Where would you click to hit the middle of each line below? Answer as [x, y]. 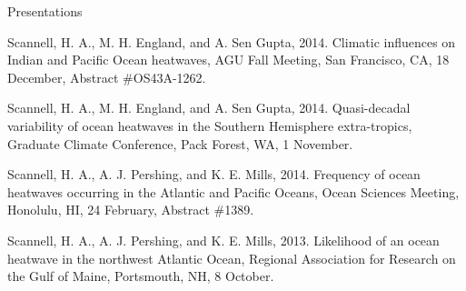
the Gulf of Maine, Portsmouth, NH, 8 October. [141, 276]
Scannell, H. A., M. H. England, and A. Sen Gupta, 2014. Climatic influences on [232, 41]
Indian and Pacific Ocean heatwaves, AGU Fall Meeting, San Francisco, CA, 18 [228, 60]
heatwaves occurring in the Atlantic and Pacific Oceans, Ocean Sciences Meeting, [233, 191]
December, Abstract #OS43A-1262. [107, 77]
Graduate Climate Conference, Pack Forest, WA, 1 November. [180, 143]
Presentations [45, 11]
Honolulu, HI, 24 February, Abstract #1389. [131, 210]
